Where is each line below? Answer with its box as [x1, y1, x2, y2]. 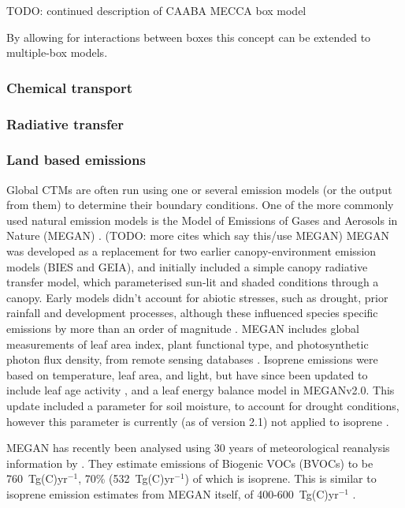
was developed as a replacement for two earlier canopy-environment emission [6, 243, 377, 260]
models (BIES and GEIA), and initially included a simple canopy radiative [6, 258, 368, 275]
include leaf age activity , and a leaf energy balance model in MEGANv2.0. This [6, 382, 395, 398]
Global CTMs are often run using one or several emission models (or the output [6, 181, 392, 197]
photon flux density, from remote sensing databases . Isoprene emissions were [6, 351, 378, 368]
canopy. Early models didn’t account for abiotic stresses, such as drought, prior [6, 289, 388, 305]
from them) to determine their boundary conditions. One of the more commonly [6, 196, 394, 213]
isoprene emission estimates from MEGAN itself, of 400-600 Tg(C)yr [6, 485, 339, 502]
